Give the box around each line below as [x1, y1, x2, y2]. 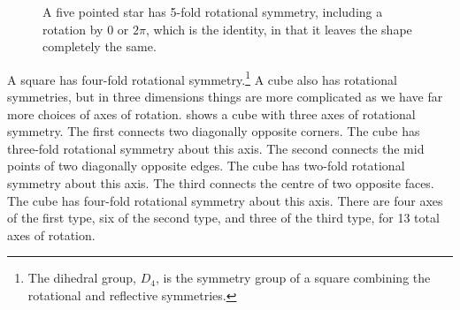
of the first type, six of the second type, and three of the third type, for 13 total [7, 208, 440, 227]
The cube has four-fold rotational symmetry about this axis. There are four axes [7, 191, 443, 209]
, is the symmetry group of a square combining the [155, 268, 431, 287]
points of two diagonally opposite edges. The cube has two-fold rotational [7, 156, 405, 175]
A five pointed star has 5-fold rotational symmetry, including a [42, 3, 383, 20]
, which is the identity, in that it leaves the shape [145, 19, 412, 38]
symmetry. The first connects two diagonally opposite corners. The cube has [7, 122, 420, 140]
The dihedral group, [27, 268, 137, 287]
